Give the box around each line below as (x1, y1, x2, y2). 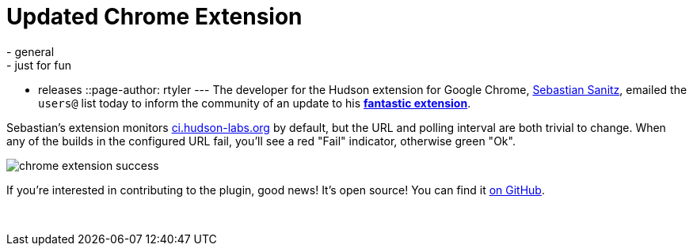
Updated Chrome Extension (6, 3, 303, 30)
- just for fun (6, 58, 72, 72)
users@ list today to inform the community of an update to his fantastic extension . (38, 96, 471, 110)
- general (6, 44, 55, 58)
